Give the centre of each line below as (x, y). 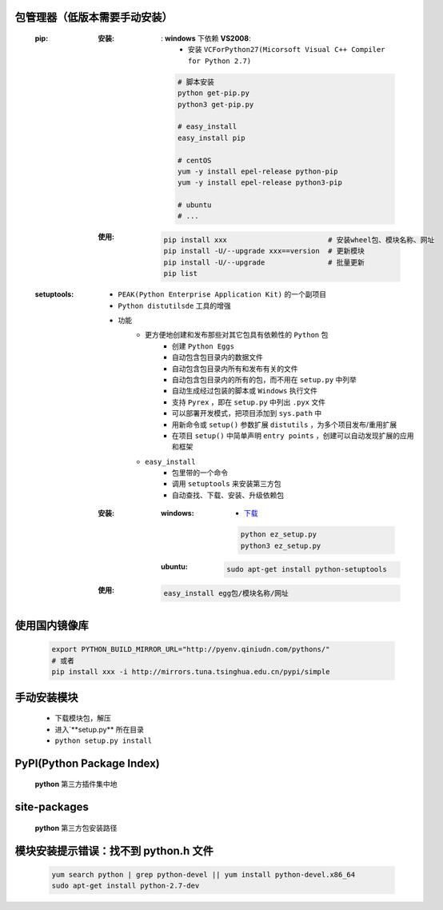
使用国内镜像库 (52, 626)
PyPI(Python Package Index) (87, 763)
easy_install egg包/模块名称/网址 (226, 593)
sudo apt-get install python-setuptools (307, 569)
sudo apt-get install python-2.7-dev (126, 886)
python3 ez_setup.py (281, 545)
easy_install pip (211, 138)
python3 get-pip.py (216, 104)
